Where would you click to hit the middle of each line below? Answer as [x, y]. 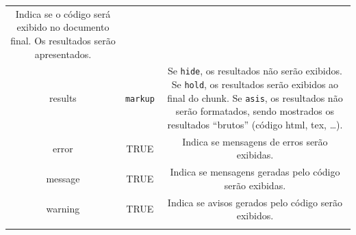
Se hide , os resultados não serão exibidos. [255, 71]
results [63, 97]
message [63, 179]
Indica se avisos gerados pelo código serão [255, 202]
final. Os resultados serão [63, 40]
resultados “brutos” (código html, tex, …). [255, 124]
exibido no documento [63, 27]
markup [140, 99]
